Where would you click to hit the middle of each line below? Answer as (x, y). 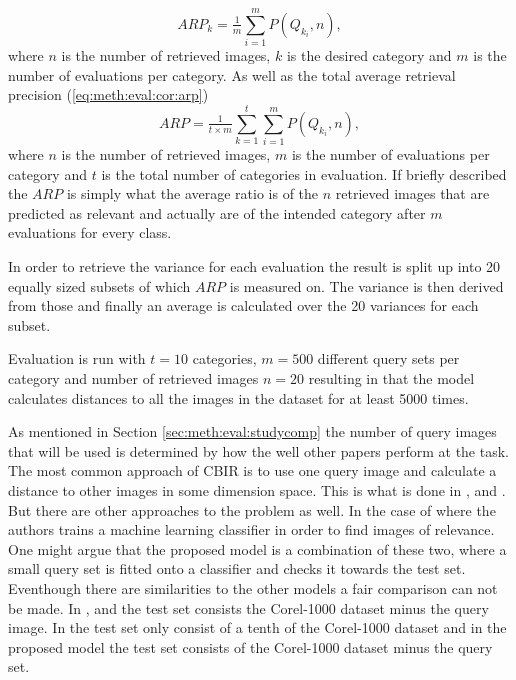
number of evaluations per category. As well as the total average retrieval (232, 74)
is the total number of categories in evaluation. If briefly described (304, 173)
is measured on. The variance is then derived (366, 285)
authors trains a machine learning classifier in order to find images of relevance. (251, 529)
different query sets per (388, 358)
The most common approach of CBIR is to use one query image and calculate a (252, 470)
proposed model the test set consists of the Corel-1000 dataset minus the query (250, 646)
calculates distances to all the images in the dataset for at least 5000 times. (238, 397)
